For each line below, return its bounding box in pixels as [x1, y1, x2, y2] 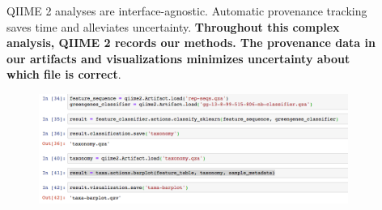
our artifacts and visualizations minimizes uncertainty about [6, 49, 350, 66]
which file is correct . [6, 66, 121, 83]
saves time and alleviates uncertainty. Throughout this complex [6, 18, 340, 35]
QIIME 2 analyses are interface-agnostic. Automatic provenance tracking [6, 2, 367, 19]
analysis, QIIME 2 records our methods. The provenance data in [6, 34, 376, 51]
